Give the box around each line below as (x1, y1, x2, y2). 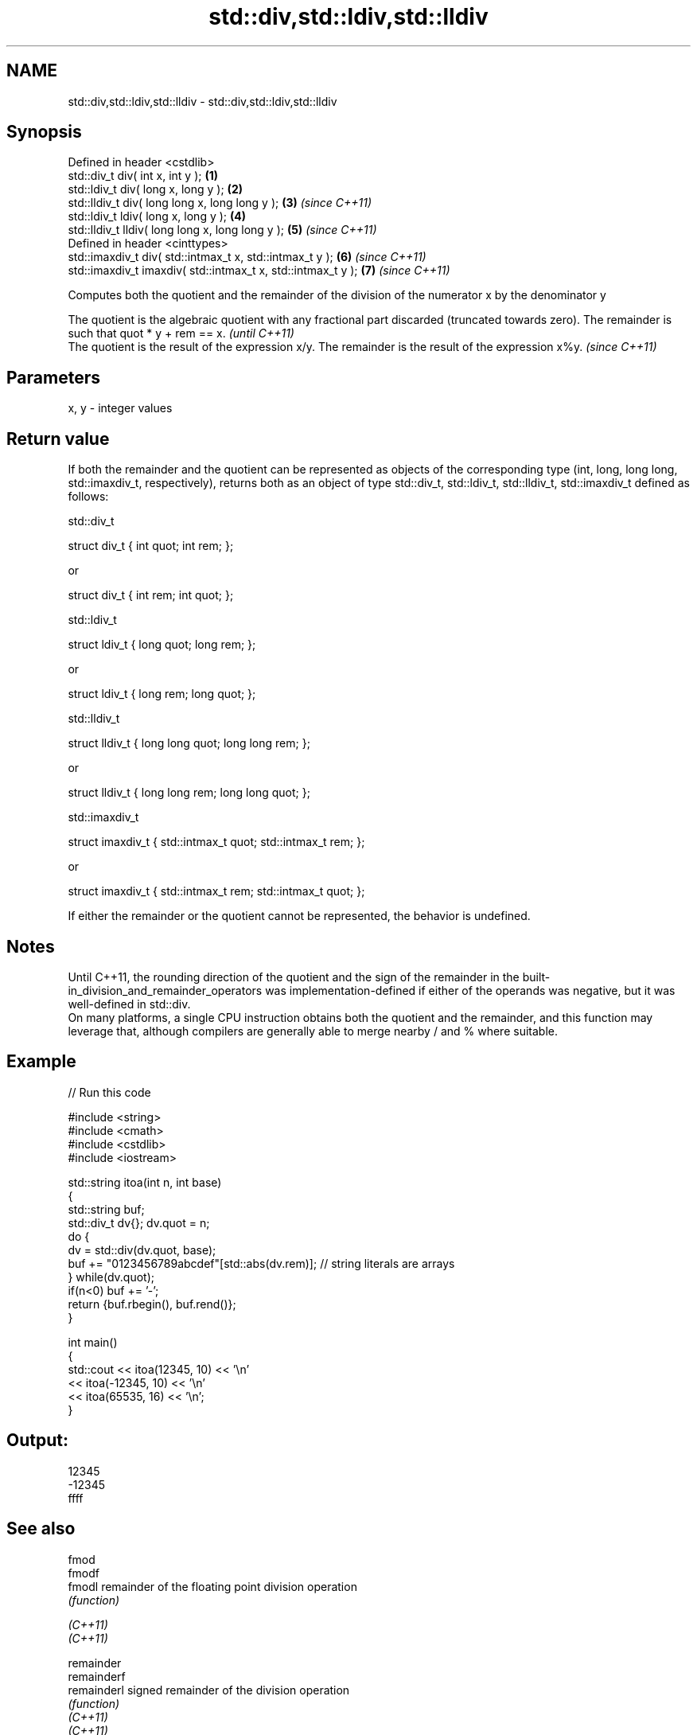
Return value (6, 428, 110, 449)
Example (6, 1051, 76, 1072)
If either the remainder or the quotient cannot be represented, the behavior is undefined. (68, 909, 531, 923)
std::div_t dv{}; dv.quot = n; (68, 1215, 210, 1230)
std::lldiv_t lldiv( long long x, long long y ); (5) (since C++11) (68, 223, 377, 237)
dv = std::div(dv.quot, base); (68, 1242, 216, 1257)
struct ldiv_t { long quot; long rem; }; (68, 637, 256, 652)
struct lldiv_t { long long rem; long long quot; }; (68, 786, 310, 800)
